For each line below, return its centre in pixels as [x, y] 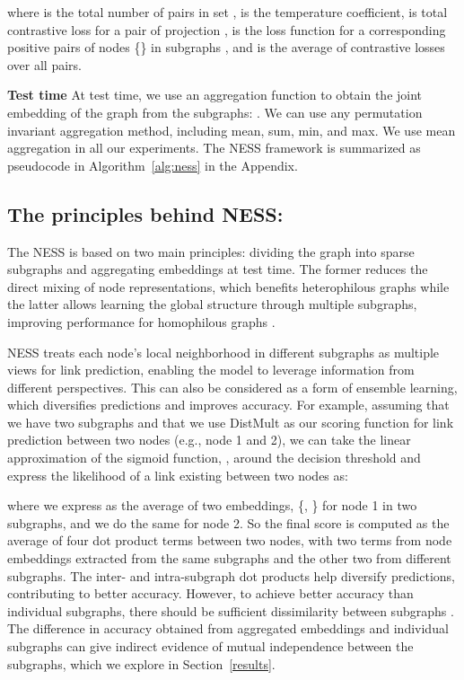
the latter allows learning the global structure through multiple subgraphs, [212, 304]
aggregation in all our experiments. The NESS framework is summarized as [214, 148]
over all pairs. [44, 64]
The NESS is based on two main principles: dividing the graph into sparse [211, 251]
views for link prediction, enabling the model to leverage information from [211, 370]
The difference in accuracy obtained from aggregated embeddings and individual [228, 628]
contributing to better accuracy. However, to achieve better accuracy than [210, 593]
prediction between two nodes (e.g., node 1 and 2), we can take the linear [209, 440]
